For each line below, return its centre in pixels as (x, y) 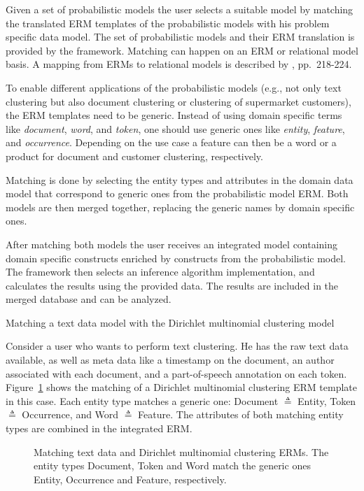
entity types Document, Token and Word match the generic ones (172, 465)
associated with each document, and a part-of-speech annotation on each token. (176, 373)
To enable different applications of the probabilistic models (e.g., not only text (174, 87)
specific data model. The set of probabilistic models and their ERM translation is (180, 37)
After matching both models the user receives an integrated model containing (172, 244)
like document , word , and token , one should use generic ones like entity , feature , (175, 128)
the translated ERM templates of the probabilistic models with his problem (168, 23)
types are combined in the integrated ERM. (99, 428)
